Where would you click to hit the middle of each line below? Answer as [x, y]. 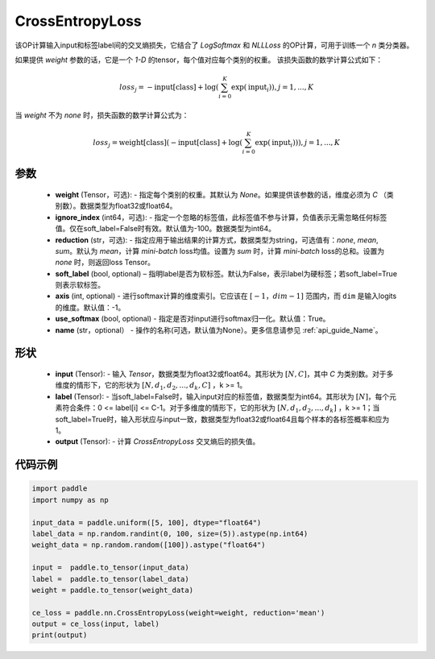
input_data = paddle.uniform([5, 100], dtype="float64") [147, 522]
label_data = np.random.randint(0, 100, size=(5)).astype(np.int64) [170, 533]
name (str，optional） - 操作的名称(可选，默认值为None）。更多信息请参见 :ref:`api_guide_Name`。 [219, 329]
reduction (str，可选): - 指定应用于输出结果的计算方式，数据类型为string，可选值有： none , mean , [217, 240]
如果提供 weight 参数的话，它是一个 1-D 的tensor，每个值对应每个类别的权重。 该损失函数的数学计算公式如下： [199, 60]
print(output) [60, 635]
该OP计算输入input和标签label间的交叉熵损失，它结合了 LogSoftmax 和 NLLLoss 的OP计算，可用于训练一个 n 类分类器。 [214, 45]
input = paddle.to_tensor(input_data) [110, 568]
